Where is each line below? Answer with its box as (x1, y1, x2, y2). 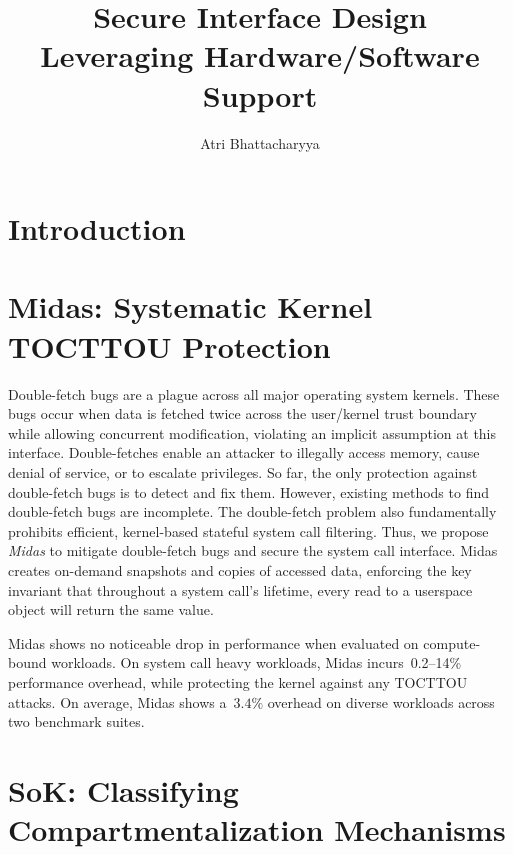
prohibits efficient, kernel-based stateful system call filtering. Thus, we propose (8, 520, 489, 541)
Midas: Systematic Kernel (8, 286, 373, 327)
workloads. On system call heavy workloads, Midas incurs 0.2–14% (51, 652, 462, 673)
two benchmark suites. (8, 711, 145, 732)
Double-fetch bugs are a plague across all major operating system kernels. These (8, 383, 500, 404)
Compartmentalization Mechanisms (8, 809, 506, 850)
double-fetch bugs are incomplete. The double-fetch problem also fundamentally (8, 501, 497, 522)
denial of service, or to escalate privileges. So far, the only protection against (8, 461, 478, 482)
